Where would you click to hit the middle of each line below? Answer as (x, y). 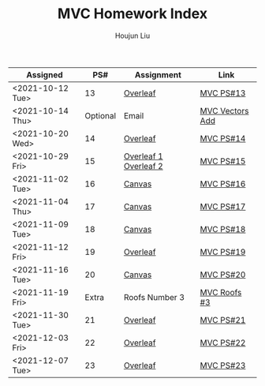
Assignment (158, 74)
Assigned (45, 74)
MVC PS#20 (223, 275)
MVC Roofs (221, 292)
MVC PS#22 (223, 343)
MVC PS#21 (223, 320)
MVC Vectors (224, 111)
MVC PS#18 (223, 229)
